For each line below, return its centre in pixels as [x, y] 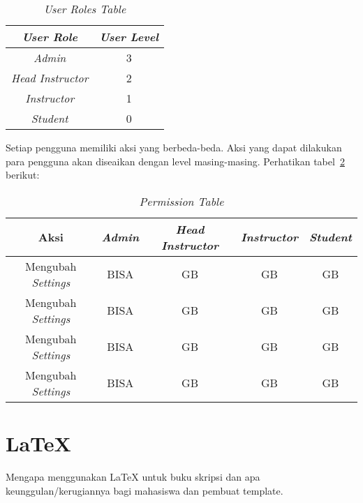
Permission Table [181, 201]
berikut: [23, 175]
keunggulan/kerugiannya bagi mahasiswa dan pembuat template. [145, 490]
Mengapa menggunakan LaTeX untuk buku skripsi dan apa [133, 476]
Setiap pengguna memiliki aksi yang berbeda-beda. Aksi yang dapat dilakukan [174, 147]
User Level [129, 37]
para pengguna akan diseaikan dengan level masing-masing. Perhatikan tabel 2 [175, 161]
